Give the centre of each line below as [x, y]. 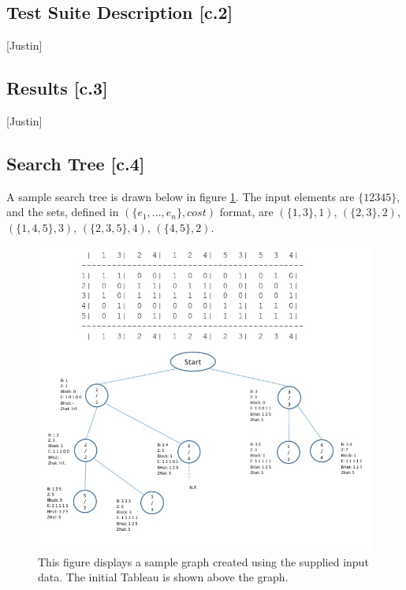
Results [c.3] [57, 88]
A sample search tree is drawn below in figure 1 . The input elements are [181, 196]
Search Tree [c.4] [76, 163]
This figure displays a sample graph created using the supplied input [203, 561]
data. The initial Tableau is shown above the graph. [163, 577]
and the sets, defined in [63, 212]
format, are [246, 212]
